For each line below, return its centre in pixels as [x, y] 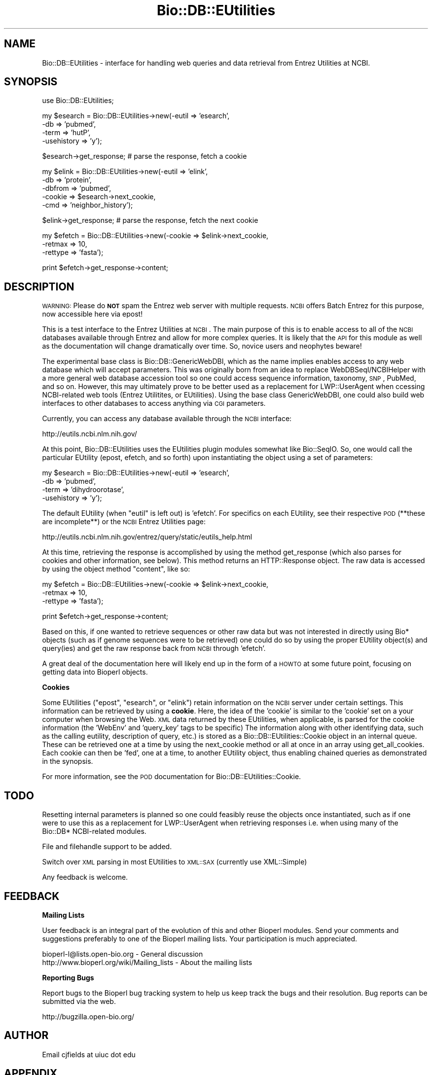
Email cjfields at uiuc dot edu [89, 1054]
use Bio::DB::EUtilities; [78, 101]
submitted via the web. [79, 1001]
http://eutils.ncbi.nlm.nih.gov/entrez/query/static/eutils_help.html [147, 537]
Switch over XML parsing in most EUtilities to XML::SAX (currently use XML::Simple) [175, 862]
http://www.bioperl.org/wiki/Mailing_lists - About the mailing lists [147, 962]
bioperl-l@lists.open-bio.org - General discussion [123, 954]
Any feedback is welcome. [85, 877]
